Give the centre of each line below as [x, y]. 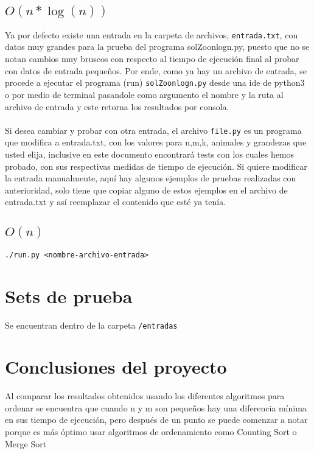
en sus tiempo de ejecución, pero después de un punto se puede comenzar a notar [156, 420]
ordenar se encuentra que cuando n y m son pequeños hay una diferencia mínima [156, 407]
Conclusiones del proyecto [116, 367]
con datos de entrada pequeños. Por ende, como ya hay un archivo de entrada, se [156, 70]
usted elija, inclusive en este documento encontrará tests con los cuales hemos [150, 154]
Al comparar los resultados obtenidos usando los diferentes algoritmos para [145, 396]
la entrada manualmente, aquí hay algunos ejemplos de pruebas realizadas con [151, 178]
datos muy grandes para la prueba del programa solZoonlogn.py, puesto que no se [157, 47]
